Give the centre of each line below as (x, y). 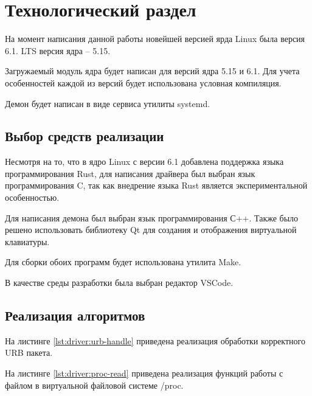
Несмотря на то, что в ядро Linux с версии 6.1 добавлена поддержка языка (144, 162)
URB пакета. (29, 353)
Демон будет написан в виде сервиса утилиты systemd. (108, 103)
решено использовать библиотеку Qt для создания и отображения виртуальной (151, 230)
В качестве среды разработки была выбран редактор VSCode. (119, 283)
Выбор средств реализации (85, 136)
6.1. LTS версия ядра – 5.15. (58, 50)
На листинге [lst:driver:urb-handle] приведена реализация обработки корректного (155, 340)
